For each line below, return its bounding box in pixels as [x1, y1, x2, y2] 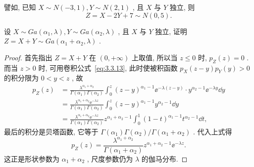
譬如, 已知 [4, 2, 36, 12]
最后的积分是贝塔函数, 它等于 [4, 126, 99, 136]
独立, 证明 [155, 26, 187, 36]
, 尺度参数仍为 [87, 153, 133, 164]
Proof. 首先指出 [4, 52, 52, 62]
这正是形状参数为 [4, 153, 59, 164]
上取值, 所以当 [131, 52, 178, 62]
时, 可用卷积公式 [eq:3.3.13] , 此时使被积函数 [38, 62, 178, 73]
